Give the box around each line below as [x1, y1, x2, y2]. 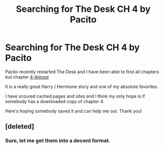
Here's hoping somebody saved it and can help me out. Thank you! [5, 108, 142, 114]
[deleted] [5, 122, 35, 131]
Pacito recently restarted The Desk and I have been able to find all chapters [5, 68, 160, 75]
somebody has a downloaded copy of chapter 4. [5, 98, 105, 104]
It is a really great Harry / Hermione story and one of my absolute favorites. [5, 83, 159, 90]
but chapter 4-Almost [5, 74, 49, 80]
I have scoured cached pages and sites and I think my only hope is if [5, 93, 145, 99]
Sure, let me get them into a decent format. [5, 137, 110, 144]
